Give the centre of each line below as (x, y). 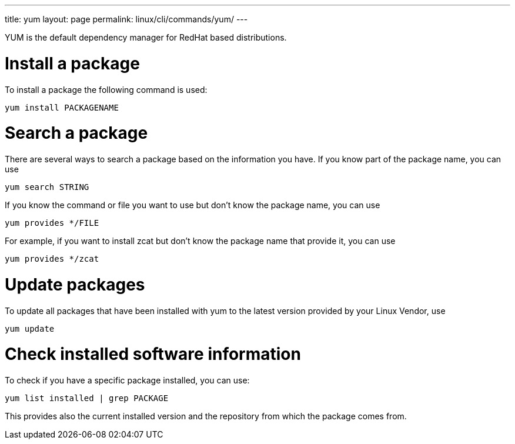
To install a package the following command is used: (106, 89)
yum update (30, 328)
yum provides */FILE (52, 223)
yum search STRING (47, 187)
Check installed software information (153, 354)
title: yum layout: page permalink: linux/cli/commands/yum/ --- (126, 19)
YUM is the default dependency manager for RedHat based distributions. (146, 37)
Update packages (75, 284)
